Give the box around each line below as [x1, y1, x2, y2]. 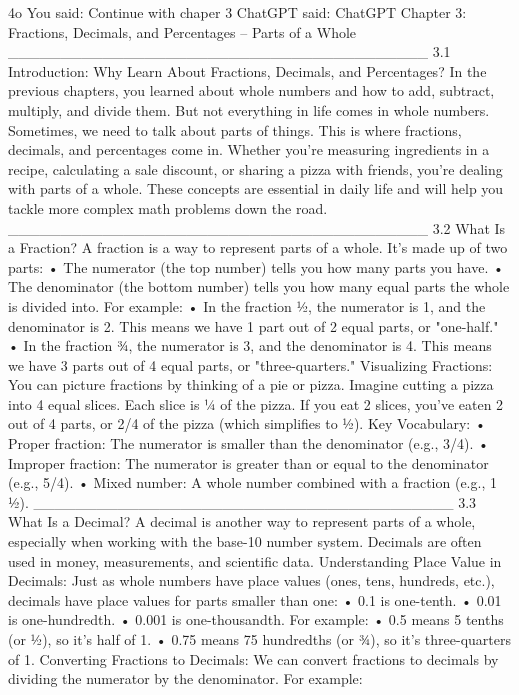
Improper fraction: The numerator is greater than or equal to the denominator [8, 452, 489, 473]
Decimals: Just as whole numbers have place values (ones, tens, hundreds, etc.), [8, 570, 495, 591]
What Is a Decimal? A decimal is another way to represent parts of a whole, [8, 511, 476, 532]
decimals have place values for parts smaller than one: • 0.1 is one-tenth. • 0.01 [8, 589, 502, 610]
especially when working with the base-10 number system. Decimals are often [8, 531, 482, 552]
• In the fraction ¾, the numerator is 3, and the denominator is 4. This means [8, 335, 492, 356]
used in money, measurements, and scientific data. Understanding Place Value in [8, 550, 502, 571]
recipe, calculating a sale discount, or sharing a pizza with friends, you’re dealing [8, 158, 503, 179]
